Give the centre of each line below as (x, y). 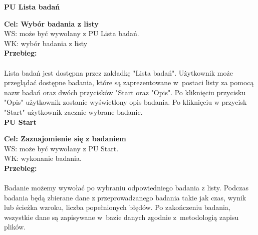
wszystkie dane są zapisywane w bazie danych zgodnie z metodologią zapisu (121, 217)
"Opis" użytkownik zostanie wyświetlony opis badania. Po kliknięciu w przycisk (125, 102)
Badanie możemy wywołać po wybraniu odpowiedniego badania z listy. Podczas (126, 188)
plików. (15, 227)
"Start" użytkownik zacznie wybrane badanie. (73, 111)
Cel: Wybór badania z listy (51, 23)
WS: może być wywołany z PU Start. (61, 148)
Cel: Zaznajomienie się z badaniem (65, 139)
